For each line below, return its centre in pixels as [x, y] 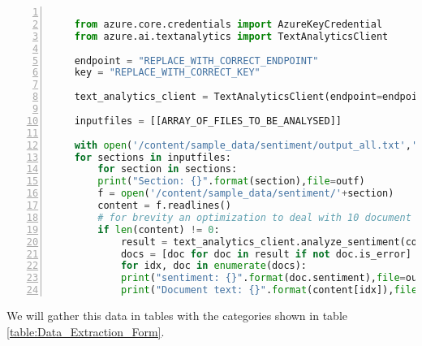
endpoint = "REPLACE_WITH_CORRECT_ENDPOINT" [196, 61]
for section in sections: [168, 169]
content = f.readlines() [164, 205]
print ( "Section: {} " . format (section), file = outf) [231, 182]
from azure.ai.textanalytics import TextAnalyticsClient [231, 36]
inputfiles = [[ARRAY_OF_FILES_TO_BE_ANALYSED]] [208, 121]
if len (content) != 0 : [159, 229]
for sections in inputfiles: [153, 157]
